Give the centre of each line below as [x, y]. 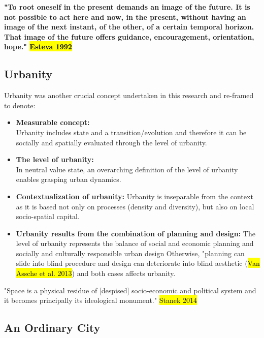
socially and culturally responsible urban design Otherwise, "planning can [130, 253]
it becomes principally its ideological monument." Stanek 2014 [101, 300]
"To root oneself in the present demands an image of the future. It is [127, 7]
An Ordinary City [52, 328]
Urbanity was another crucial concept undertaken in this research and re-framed [129, 95]
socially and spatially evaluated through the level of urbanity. [111, 142]
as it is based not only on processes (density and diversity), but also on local [135, 206]
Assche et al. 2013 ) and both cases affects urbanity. [96, 273]
